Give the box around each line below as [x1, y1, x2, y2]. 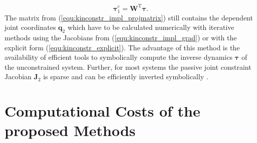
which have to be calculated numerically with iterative [67, 22, 234, 32]
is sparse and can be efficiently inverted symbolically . [43, 71, 208, 82]
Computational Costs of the [5, 101, 200, 121]
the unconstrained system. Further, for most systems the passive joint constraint [5, 61, 251, 72]
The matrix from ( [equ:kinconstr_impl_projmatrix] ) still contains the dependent [5, 12, 253, 22]
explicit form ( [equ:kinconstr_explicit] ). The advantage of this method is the [5, 42, 240, 52]
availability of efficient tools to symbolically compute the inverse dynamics [5, 52, 232, 62]
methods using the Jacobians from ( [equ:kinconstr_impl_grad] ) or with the [5, 32, 237, 43]
